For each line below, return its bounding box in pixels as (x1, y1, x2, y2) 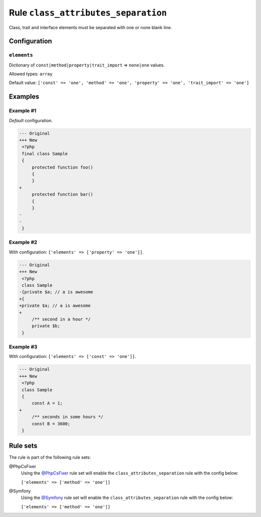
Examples (9, 93, 40, 101)
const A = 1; (31, 401, 63, 406)
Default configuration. (9, 117, 53, 123)
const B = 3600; (31, 421, 71, 426)
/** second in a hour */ (31, 316, 91, 322)
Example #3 (9, 343, 38, 350)
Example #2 (9, 239, 38, 246)
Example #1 (9, 107, 36, 114)
